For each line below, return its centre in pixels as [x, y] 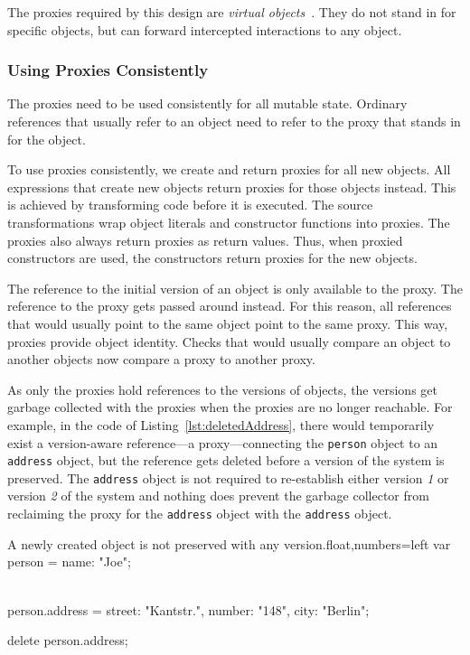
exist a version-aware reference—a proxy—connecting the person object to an [223, 442]
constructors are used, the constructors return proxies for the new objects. [212, 258]
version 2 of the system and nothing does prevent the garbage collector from [218, 496]
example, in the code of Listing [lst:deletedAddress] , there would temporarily [221, 424]
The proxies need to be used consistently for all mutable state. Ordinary [207, 103]
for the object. [47, 139]
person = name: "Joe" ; [69, 561]
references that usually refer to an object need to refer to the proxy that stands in [234, 121]
